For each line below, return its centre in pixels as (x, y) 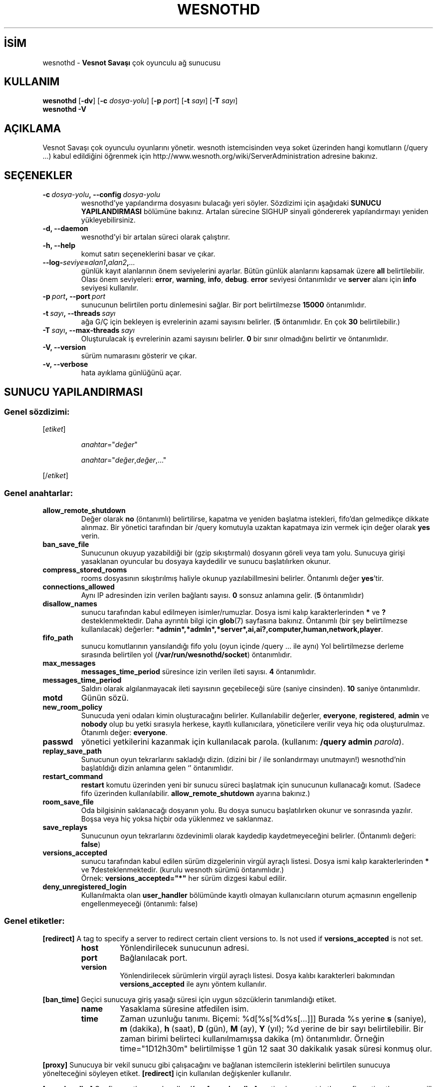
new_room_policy (73, 707)
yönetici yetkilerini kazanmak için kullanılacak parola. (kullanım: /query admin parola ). (242, 742)
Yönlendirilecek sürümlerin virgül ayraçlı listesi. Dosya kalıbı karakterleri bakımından (257, 975)
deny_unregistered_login (85, 887)
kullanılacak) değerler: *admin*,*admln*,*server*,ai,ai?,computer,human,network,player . (232, 629)
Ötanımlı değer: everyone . (124, 733)
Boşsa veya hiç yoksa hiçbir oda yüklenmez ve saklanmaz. (177, 819)
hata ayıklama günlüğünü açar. (131, 373)
